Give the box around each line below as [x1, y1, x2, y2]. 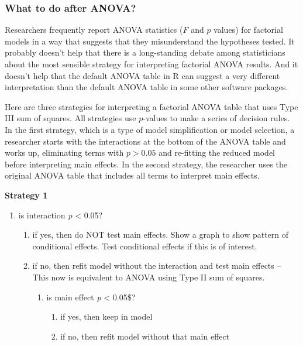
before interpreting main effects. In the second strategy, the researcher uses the [5, 157, 287, 170]
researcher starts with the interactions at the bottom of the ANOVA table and [5, 135, 286, 147]
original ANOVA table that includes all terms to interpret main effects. [5, 169, 260, 181]
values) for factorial [214, 23, 283, 36]
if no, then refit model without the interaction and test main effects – [32, 259, 281, 272]
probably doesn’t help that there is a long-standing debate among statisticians [5, 46, 285, 59]
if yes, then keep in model [60, 310, 153, 323]
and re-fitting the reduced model [159, 146, 275, 159]
